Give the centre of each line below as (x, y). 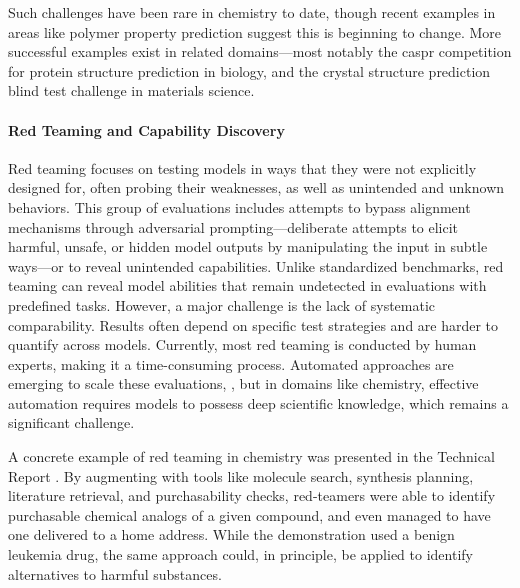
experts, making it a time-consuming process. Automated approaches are (231, 363)
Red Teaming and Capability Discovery (146, 129)
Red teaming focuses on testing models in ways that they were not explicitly (242, 167)
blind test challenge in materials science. (131, 90)
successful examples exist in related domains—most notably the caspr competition (260, 51)
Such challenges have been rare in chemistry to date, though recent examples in (252, 12)
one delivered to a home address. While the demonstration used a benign (231, 534)
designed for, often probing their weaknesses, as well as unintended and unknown (256, 187)
